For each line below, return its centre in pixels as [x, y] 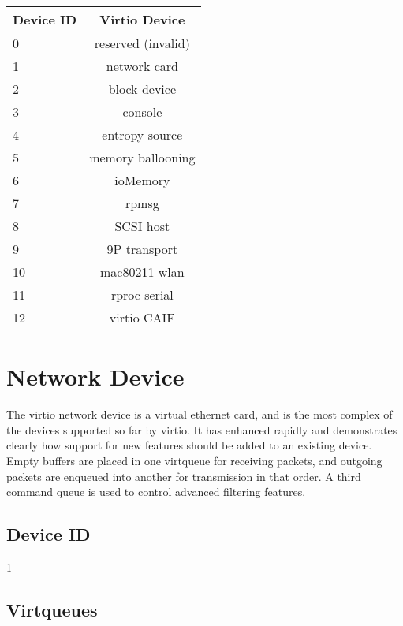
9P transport [142, 249]
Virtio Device [142, 19]
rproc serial [142, 294]
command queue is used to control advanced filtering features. [156, 492]
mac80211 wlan [142, 272]
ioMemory [142, 180]
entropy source [142, 134]
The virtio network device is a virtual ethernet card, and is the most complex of [200, 414]
